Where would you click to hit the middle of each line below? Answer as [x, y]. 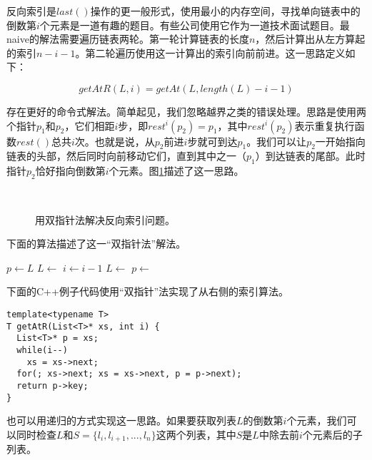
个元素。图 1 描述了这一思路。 [176, 171]
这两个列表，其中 [196, 434]
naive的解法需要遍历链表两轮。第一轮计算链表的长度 [128, 39]
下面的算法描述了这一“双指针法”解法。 [96, 244]
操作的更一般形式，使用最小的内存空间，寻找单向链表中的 [225, 11]
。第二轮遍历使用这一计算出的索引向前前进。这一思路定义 [210, 52]
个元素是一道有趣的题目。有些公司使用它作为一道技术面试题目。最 [195, 25]
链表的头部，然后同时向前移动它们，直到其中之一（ [126, 156]
